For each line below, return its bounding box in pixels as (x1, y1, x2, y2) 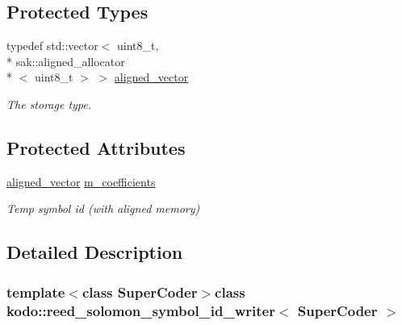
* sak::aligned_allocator (6, 52, 125, 69)
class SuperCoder (82, 281, 198, 302)
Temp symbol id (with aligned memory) (6, 200, 200, 217)
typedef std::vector (6, 37, 98, 54)
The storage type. (6, 95, 92, 112)
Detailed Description (6, 240, 183, 265)
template (6, 281, 65, 302)
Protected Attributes (6, 135, 186, 160)
